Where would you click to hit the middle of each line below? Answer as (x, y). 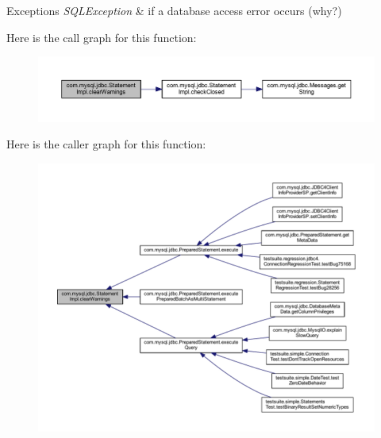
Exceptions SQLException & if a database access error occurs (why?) (174, 10)
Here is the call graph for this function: (102, 37)
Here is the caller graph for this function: (106, 144)
